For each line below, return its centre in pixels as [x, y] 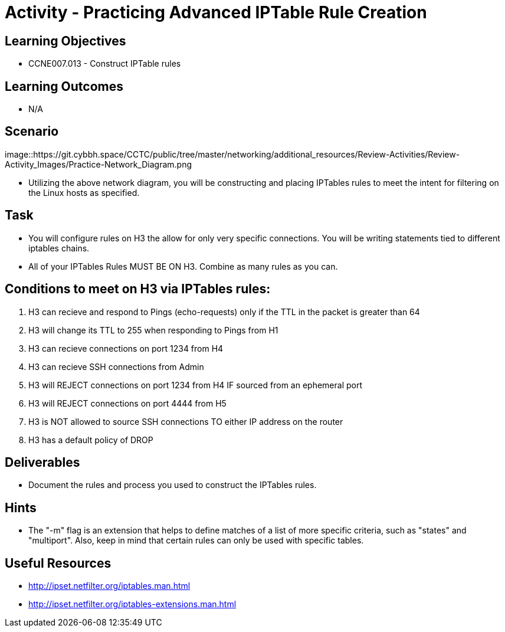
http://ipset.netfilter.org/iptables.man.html [109, 586]
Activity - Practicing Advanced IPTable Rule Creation [216, 12]
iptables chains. [59, 248]
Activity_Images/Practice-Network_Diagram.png [98, 164]
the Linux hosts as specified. [84, 192]
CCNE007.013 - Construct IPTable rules [105, 64]
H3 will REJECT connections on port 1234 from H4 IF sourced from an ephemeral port [196, 385]
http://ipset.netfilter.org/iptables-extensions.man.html [132, 604]
